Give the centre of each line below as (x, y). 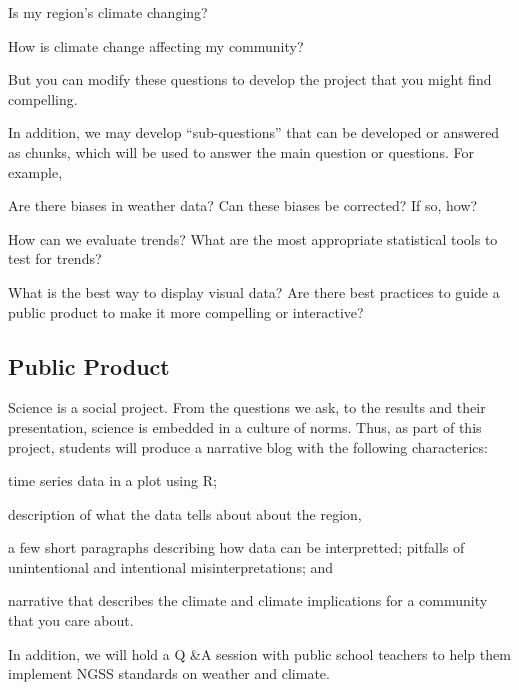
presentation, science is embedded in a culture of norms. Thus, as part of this (245, 426)
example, (35, 171)
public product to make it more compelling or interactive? (186, 311)
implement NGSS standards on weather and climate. (169, 673)
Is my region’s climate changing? (108, 12)
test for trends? (55, 258)
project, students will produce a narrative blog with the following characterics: (248, 446)
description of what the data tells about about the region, (185, 513)
